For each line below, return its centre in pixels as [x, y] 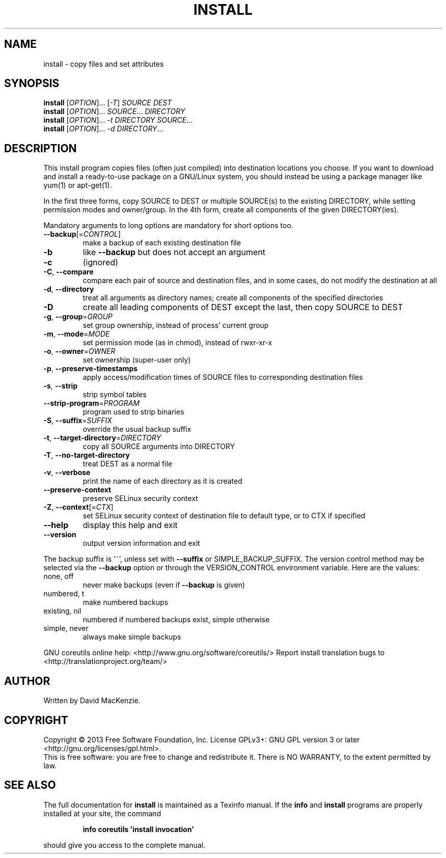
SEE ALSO [30, 785]
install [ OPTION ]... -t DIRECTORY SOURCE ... [118, 120]
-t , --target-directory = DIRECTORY [102, 438]
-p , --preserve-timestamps [91, 369]
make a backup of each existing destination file [162, 243]
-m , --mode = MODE [77, 334]
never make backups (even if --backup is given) [164, 585]
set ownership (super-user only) [137, 360]
